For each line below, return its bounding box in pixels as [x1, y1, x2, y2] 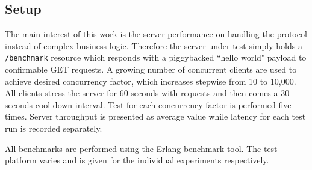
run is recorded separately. [5, 122, 102, 135]
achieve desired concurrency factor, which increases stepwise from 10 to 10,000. [5, 74, 296, 87]
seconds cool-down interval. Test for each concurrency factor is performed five [5, 98, 292, 111]
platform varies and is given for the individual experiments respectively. [5, 154, 269, 166]
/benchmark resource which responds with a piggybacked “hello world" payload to [5, 51, 307, 64]
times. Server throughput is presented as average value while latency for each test [5, 110, 306, 123]
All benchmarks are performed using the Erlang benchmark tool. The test [5, 142, 278, 154]
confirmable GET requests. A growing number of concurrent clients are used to [5, 63, 297, 76]
